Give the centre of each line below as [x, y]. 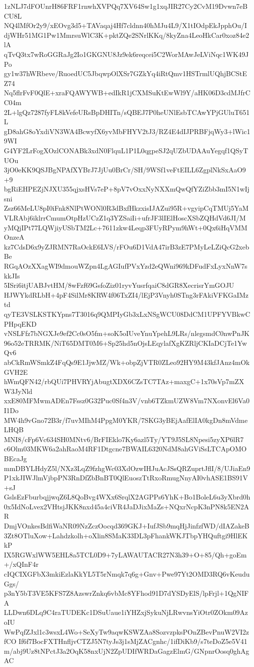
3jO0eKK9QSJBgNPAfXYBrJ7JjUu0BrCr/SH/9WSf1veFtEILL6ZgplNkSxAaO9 [125, 170]
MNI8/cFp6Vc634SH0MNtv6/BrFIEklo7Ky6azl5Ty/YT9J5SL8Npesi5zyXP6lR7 [124, 439]
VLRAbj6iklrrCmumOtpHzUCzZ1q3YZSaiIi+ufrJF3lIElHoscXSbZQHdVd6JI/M [125, 218]
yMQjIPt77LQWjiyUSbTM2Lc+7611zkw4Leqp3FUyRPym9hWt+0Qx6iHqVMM [126, 227]
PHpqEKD [20, 323]
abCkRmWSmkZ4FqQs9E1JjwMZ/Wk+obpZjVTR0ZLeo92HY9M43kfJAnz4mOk [127, 362]
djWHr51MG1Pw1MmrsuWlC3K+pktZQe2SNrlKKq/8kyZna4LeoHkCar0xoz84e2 [127, 35]
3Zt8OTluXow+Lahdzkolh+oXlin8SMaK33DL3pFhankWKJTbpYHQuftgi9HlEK [126, 535]
